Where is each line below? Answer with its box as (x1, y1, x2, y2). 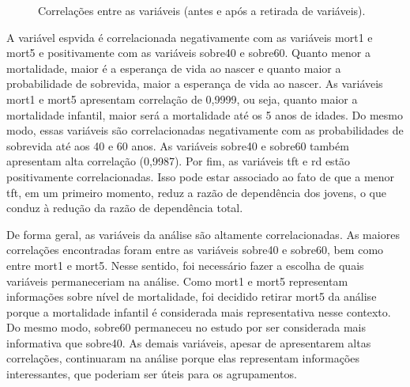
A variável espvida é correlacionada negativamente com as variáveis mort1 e (6, 28, 373, 45)
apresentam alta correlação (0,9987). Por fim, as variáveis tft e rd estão (6, 153, 351, 169)
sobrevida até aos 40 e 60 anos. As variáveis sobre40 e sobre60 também (6, 137, 349, 154)
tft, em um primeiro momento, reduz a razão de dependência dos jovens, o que (6, 184, 386, 200)
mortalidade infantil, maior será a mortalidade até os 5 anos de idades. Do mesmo (6, 106, 403, 123)
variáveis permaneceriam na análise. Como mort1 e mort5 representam (6, 272, 348, 289)
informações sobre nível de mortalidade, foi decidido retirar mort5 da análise (6, 288, 377, 305)
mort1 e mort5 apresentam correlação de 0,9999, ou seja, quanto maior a (6, 90, 358, 107)
